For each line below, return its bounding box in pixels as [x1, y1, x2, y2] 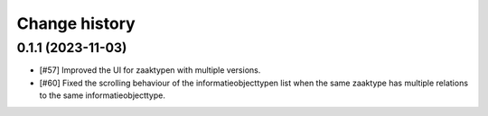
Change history [16, 13, 136, 33]
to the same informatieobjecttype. [39, 90, 166, 101]
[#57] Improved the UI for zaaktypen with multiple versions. [39, 65, 261, 76]
